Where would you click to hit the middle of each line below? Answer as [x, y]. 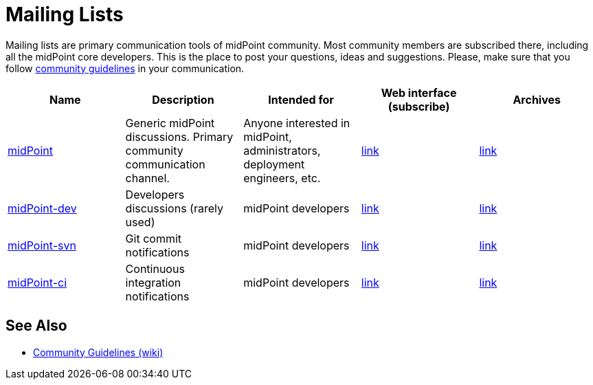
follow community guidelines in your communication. [125, 68]
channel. [147, 178]
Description [183, 99]
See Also [36, 326]
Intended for [301, 99]
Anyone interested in [297, 123]
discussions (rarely [174, 208]
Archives [537, 99]
